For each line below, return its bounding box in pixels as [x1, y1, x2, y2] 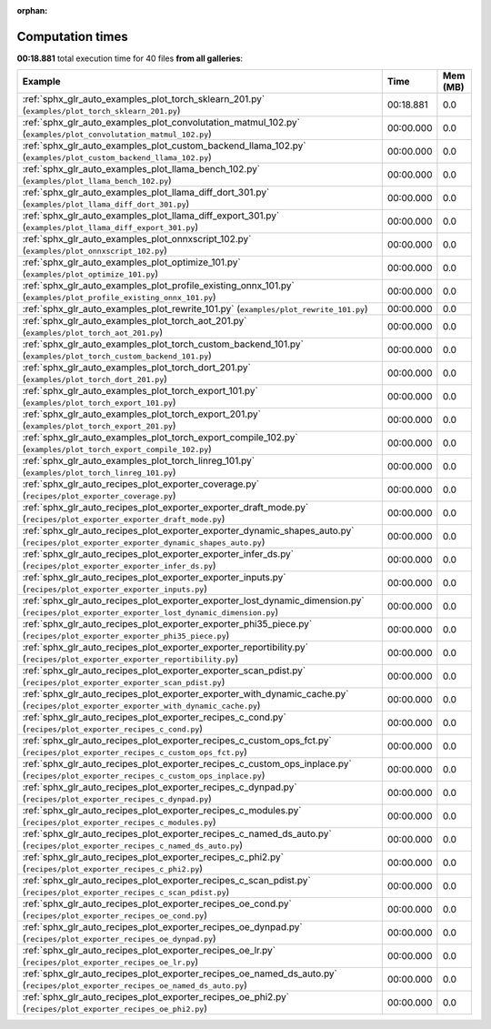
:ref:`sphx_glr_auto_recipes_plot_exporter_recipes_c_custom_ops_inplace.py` [22, 758, 352, 771]
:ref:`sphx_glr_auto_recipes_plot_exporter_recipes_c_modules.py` [22, 804, 302, 817]
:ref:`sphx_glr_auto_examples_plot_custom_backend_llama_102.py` [22, 139, 306, 152]
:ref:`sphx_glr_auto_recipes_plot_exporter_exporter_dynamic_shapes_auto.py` [22, 524, 355, 537]
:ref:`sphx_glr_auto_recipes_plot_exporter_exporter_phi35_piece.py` [22, 618, 313, 631]
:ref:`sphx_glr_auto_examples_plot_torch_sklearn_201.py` [22, 93, 266, 106]
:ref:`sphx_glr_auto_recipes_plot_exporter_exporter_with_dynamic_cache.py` [22, 688, 349, 701]
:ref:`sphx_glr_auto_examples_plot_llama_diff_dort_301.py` [22, 187, 270, 199]
